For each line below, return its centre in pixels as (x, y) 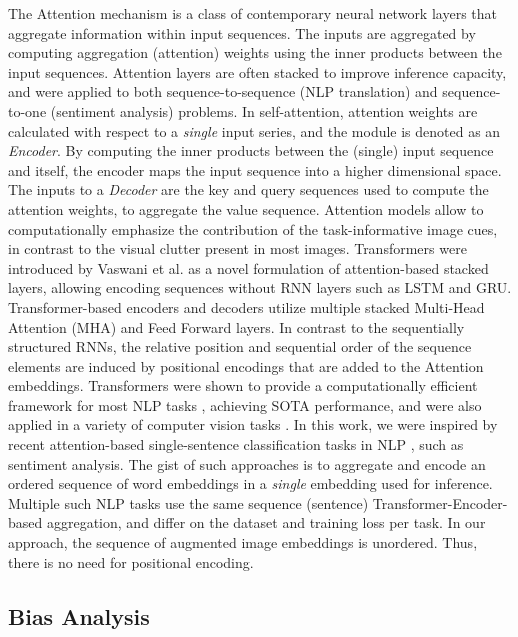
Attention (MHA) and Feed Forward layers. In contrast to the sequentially (236, 326)
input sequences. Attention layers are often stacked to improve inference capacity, (257, 71)
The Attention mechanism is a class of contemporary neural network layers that (252, 13)
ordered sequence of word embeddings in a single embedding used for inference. (250, 483)
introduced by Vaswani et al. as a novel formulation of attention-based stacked (248, 267)
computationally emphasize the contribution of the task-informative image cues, (253, 228)
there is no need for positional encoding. (131, 561)
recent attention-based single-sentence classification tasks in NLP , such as (236, 444)
